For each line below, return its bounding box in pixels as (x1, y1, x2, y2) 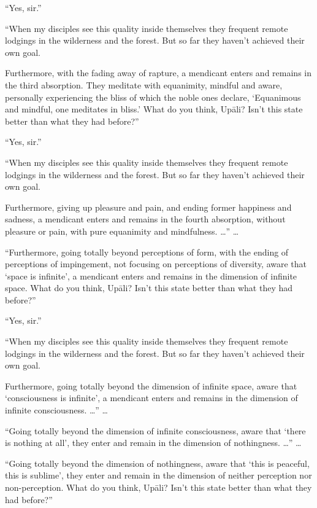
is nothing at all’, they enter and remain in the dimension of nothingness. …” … (5, 436, 302, 449)
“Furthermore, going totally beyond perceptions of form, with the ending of (5, 245, 289, 258)
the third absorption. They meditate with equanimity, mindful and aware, (5, 78, 283, 91)
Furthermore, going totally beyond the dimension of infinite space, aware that (5, 379, 297, 392)
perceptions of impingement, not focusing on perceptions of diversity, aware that (5, 257, 307, 270)
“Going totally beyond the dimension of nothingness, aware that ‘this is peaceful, (5, 456, 310, 469)
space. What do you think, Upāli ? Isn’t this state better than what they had (5, 281, 293, 294)
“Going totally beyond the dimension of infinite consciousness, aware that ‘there (5, 424, 306, 437)
